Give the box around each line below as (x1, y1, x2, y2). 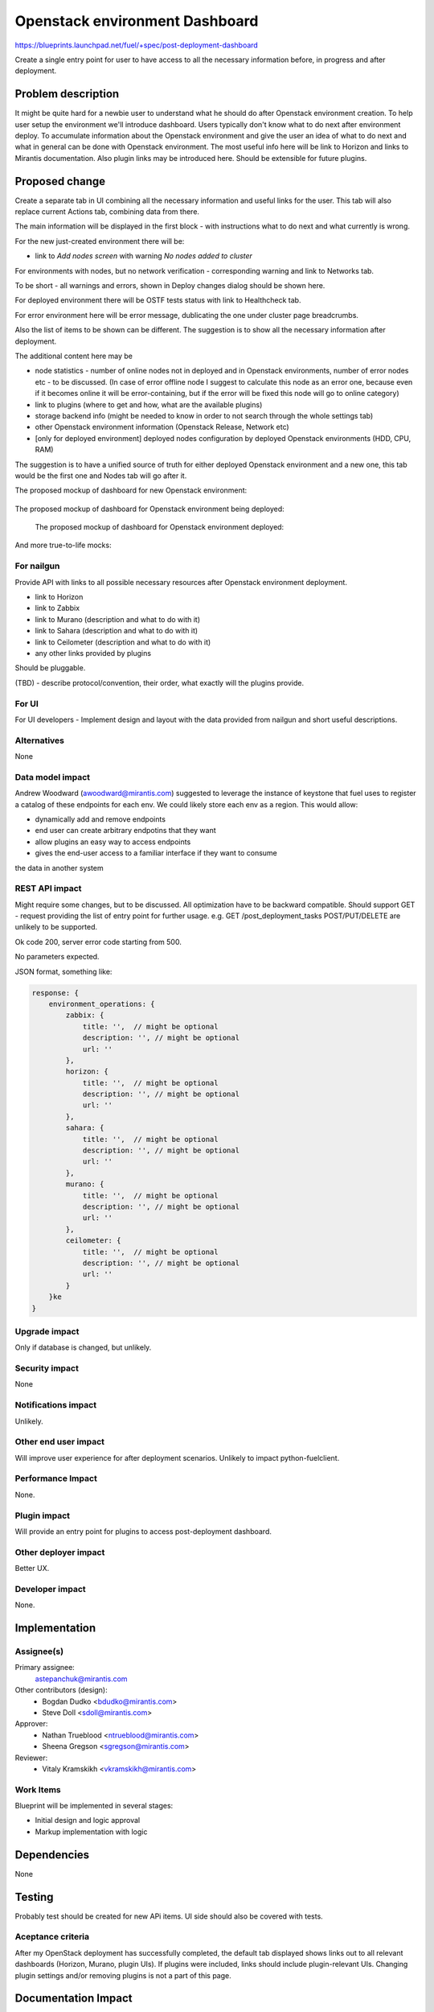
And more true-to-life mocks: (14, 540, 112, 550)
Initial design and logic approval (35, 1816, 141, 1825)
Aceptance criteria (14, 1932, 90, 1943)
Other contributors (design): (14, 1685, 108, 1695)
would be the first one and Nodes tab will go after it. (14, 471, 187, 480)
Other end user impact (14, 1437, 104, 1448)
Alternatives (14, 735, 64, 746)
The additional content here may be (14, 351, 133, 361)
